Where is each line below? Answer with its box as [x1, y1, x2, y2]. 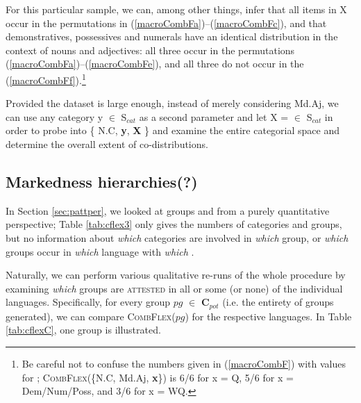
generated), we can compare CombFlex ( [6, 309, 176, 323]
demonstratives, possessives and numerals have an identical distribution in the [6, 29, 338, 44]
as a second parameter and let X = [139, 109, 289, 124]
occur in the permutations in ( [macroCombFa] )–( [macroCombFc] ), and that [6, 15, 327, 30]
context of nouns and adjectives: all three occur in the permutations [6, 42, 295, 57]
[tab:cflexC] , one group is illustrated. [6, 322, 161, 337]
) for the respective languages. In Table [185, 309, 352, 323]
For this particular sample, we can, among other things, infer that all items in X [6, 2, 347, 16]
